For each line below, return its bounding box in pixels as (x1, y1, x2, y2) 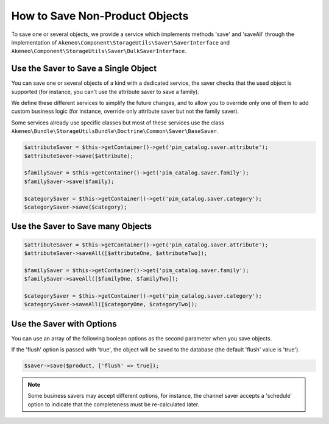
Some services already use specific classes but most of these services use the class (11, 119, 225, 126)
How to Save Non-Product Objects (11, 9, 189, 23)
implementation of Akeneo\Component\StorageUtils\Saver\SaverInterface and (11, 38, 230, 46)
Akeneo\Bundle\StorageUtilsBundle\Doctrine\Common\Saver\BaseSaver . (11, 128, 219, 135)
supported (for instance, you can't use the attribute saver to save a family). (11, 88, 199, 95)
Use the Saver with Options (11, 318, 117, 329)
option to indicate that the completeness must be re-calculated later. (27, 400, 200, 408)
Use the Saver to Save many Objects (11, 221, 152, 232)
